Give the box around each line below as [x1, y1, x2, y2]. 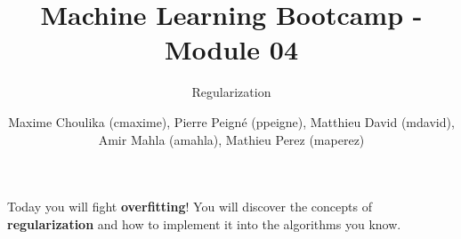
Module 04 [165, 31, 298, 68]
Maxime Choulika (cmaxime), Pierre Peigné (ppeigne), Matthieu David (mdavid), [8, 112, 455, 131]
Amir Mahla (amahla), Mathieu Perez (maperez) [98, 130, 365, 148]
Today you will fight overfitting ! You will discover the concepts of [7, 197, 372, 216]
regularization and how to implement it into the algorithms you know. [7, 214, 401, 233]
